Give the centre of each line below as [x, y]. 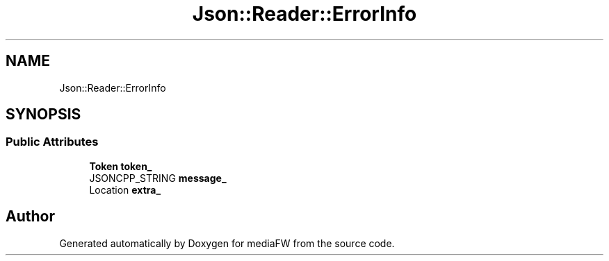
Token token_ [121, 166]
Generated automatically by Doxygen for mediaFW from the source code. [227, 243]
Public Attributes [52, 142]
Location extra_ [125, 190]
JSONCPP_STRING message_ [158, 178]
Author [30, 217]
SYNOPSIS [43, 115]
